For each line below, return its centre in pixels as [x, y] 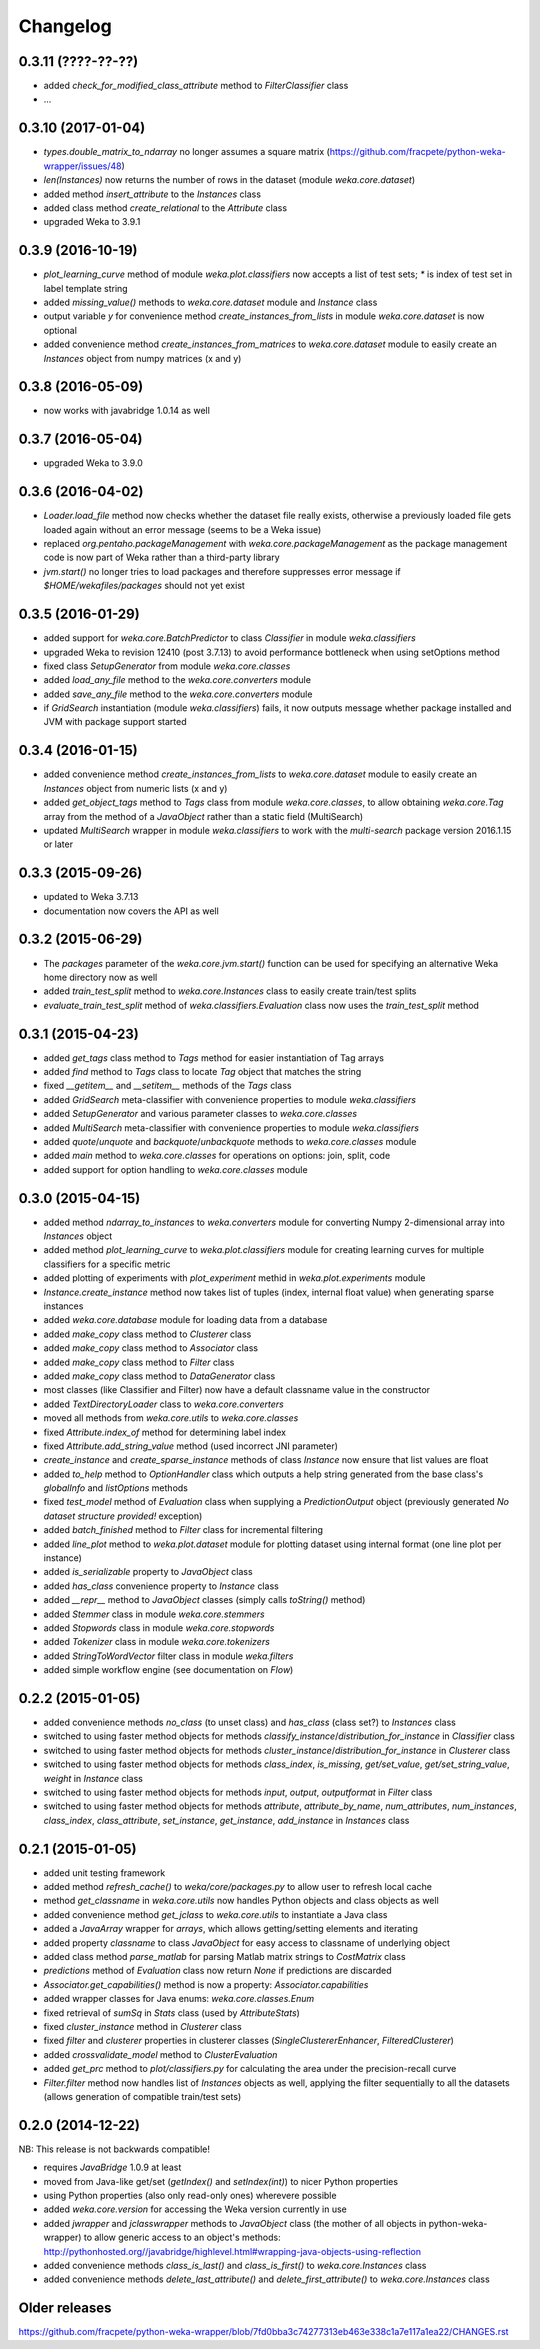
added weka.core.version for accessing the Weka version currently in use [195, 2209]
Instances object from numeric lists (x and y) [135, 788]
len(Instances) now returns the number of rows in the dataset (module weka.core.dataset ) [229, 180]
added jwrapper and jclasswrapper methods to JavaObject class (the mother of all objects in [235, 2223]
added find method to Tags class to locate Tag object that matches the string [202, 1072]
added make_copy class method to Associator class [151, 1348]
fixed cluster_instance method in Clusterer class [142, 2026]
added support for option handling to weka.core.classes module [176, 1169]
